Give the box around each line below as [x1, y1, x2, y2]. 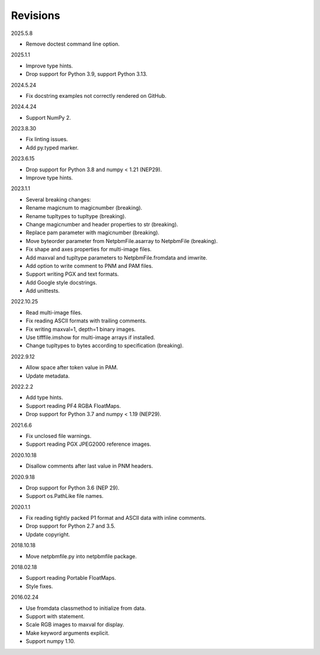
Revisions [11, 9, 60, 22]
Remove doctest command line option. [25, 40, 120, 47]
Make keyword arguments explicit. [25, 629, 110, 637]
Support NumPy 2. [25, 114, 71, 121]
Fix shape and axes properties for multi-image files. [25, 246, 152, 253]
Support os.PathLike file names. [25, 493, 104, 500]
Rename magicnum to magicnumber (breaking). [25, 205, 142, 212]
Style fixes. [25, 583, 53, 590]
